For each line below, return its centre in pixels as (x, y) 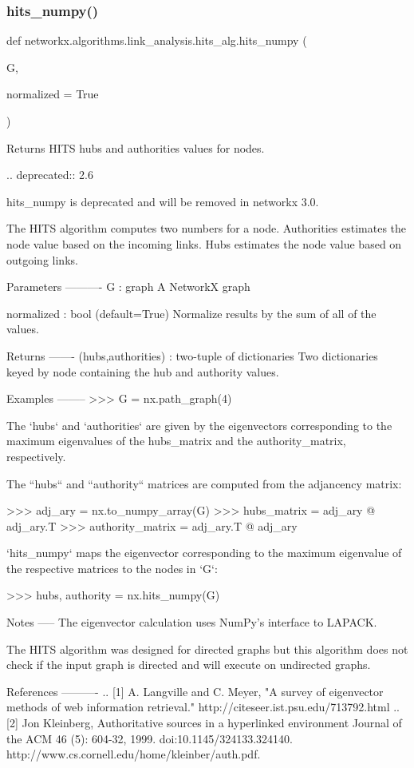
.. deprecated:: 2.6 (50, 175)
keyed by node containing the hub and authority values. (143, 371)
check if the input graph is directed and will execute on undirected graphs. (189, 665)
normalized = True (53, 94)
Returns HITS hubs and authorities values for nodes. (136, 147)
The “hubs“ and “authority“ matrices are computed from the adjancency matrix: (204, 483)
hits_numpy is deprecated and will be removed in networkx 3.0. (163, 201)
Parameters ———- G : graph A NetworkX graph (128, 287)
